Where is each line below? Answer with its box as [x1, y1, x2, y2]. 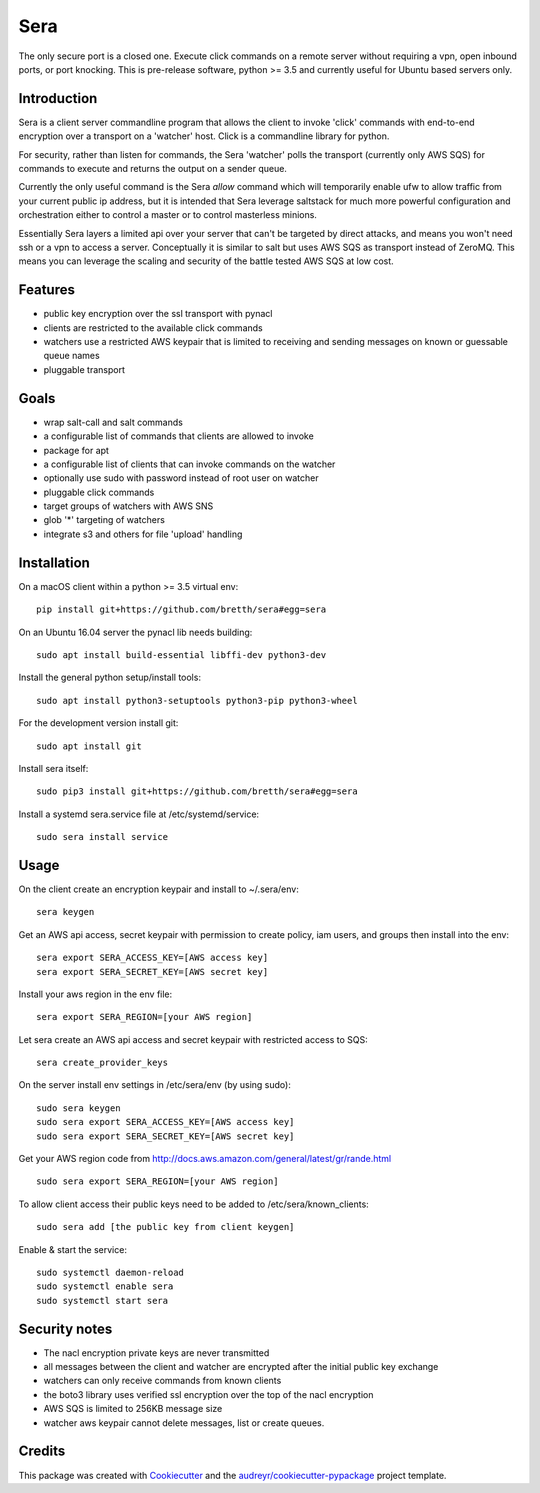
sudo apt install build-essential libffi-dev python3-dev [36, 649, 327, 660]
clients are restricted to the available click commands [43, 321, 264, 334]
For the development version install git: [18, 717, 179, 729]
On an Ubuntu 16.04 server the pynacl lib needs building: [18, 626, 253, 638]
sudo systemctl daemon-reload [36, 1267, 185, 1278]
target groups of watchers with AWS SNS [43, 500, 214, 512]
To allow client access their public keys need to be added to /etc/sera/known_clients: [18, 1198, 369, 1210]
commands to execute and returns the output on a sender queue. [18, 163, 287, 175]
